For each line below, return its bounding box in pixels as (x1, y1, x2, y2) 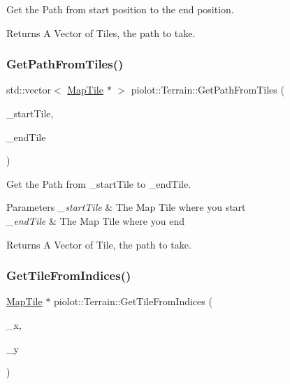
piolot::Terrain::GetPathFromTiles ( (131, 82, 284, 97)
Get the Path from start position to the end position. (6, 2, 234, 16)
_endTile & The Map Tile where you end (6, 213, 184, 228)
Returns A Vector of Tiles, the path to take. (6, 25, 196, 40)
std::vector (6, 82, 51, 97)
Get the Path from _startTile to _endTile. (6, 176, 191, 191)
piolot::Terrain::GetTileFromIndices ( (54, 294, 212, 309)
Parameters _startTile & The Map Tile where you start (6, 200, 246, 214)
